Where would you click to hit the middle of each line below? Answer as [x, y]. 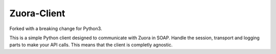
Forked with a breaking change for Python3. [56, 29]
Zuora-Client [37, 13]
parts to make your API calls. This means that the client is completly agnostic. [91, 45]
